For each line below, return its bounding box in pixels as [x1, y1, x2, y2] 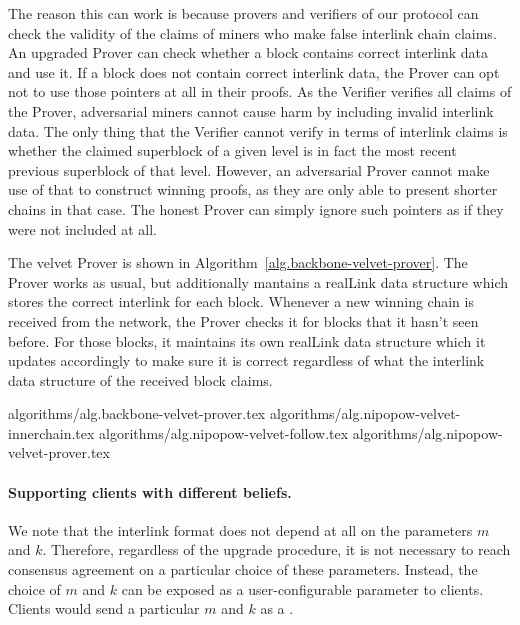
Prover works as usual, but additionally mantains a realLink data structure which [8, 271, 508, 292]
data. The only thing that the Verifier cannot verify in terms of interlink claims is [8, 120, 508, 141]
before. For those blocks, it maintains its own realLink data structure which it [8, 330, 486, 351]
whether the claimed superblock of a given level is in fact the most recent [8, 140, 457, 161]
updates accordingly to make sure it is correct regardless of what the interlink [8, 350, 485, 371]
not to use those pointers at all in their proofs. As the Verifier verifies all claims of [8, 81, 512, 102]
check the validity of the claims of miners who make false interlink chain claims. [8, 22, 497, 43]
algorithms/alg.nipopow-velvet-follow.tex [99, 422, 349, 443]
